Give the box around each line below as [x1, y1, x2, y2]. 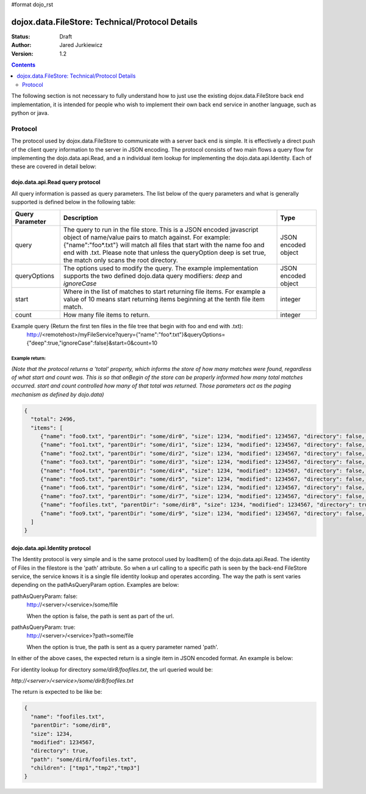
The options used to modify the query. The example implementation [63, 263, 259, 272]
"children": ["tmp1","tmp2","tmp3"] [30, 765, 140, 771]
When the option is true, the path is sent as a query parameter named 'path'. [26, 643, 219, 650]
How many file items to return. [63, 311, 150, 319]
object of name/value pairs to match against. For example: [63, 233, 231, 241]
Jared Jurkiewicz [59, 42, 103, 49]
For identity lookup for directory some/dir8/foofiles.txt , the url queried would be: [11, 666, 213, 673]
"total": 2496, [30, 416, 76, 423]
